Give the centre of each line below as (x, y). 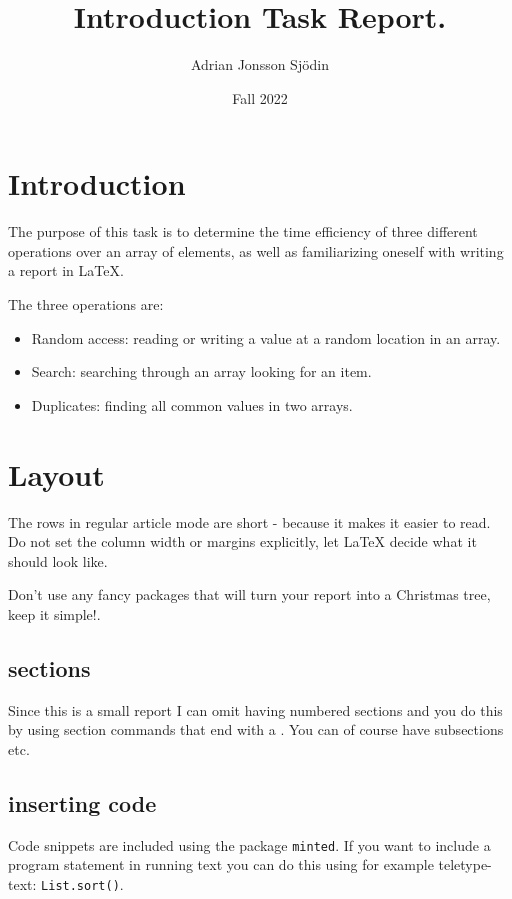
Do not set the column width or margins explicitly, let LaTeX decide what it (242, 541)
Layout (56, 473)
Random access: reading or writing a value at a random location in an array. (266, 337)
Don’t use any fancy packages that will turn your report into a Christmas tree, (249, 594)
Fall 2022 (260, 97)
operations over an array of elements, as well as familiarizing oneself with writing (256, 250)
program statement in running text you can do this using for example (221, 864)
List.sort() (80, 885)
